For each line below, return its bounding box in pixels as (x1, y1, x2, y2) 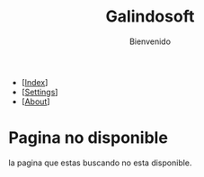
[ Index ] (21, 76, 49, 87)
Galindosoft (105, 6, 195, 27)
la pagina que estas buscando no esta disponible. (8, 157, 192, 168)
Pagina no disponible (8, 128, 168, 148)
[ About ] (21, 96, 50, 107)
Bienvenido (129, 36, 172, 47)
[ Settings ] (21, 86, 58, 97)
